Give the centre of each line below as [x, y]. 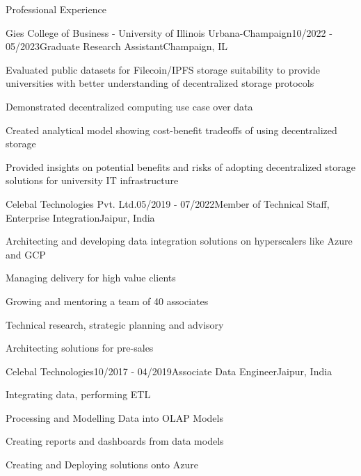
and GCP [26, 254]
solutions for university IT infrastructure [92, 180]
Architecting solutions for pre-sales [80, 348]
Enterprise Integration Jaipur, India [80, 217]
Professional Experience [56, 9]
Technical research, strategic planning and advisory [115, 324]
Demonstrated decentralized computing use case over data [129, 106]
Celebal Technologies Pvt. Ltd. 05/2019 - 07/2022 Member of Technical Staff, [168, 203]
